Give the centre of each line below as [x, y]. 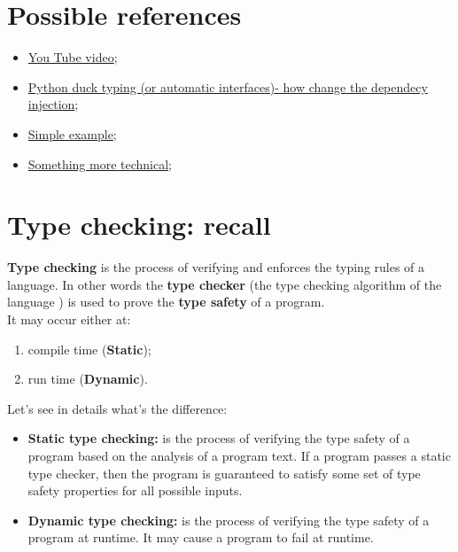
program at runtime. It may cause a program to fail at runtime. [201, 537]
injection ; [53, 104]
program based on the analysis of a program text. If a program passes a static [239, 455]
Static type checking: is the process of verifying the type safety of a [219, 438]
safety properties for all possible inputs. [135, 490]
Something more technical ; [100, 163]
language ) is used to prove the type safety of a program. [166, 302]
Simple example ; [72, 133]
